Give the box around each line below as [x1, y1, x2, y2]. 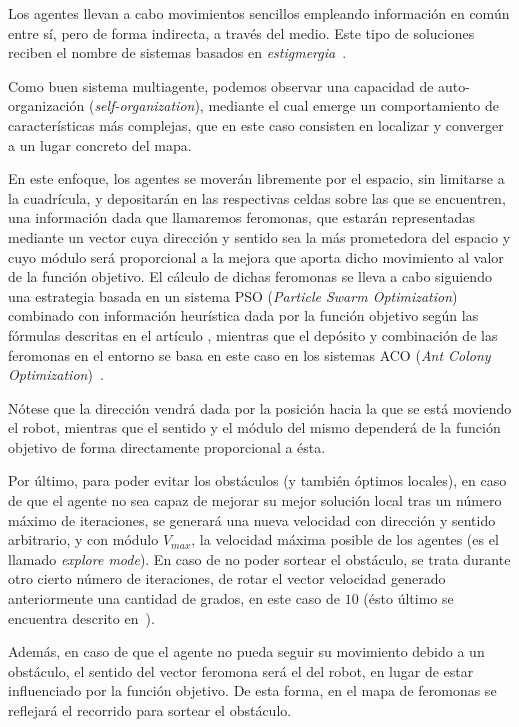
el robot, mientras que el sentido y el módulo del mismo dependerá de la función [8, 417, 501, 438]
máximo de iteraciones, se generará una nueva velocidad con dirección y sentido [8, 509, 496, 530]
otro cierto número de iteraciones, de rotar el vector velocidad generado [8, 568, 446, 589]
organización [8, 95, 85, 116]
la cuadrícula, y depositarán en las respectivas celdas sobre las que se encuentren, [8, 187, 506, 208]
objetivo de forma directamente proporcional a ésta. [8, 436, 326, 457]
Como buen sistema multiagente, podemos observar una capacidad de [8, 75, 434, 96]
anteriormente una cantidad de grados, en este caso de [8, 588, 341, 609]
